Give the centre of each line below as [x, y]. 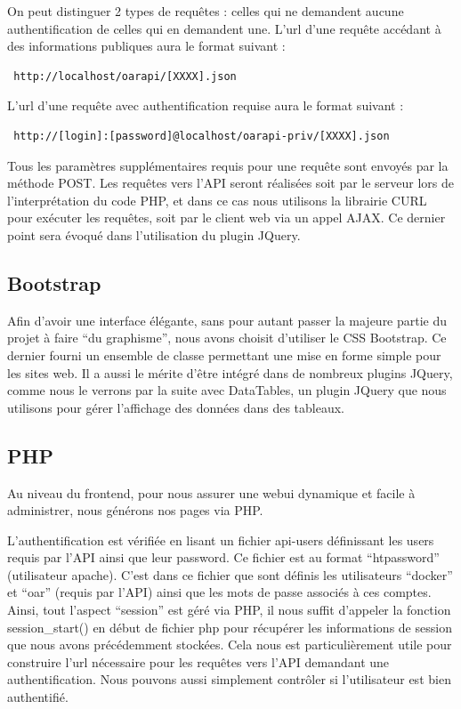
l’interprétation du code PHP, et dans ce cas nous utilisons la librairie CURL [217, 200]
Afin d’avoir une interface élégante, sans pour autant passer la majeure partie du [227, 320]
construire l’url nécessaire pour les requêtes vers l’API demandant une [198, 661]
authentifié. [38, 697]
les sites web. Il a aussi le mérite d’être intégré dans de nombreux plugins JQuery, [230, 372]
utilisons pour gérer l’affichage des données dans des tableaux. [176, 407]
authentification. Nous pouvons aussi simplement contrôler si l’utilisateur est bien [229, 679]
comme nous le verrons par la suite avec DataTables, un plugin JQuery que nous [227, 390]
